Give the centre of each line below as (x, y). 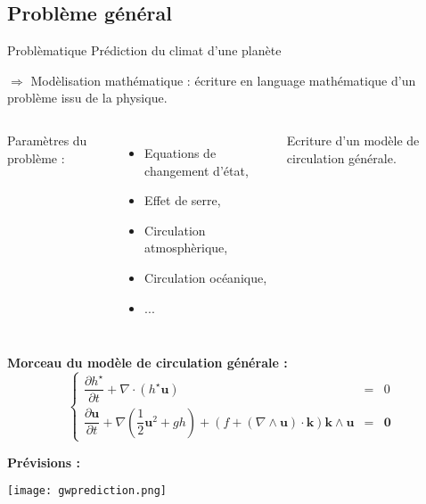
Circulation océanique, (206, 277)
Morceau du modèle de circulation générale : (147, 363)
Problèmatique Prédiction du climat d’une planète (144, 50)
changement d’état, (197, 170)
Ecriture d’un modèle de (353, 140)
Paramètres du (47, 140)
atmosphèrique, (186, 248)
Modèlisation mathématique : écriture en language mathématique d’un (223, 80)
